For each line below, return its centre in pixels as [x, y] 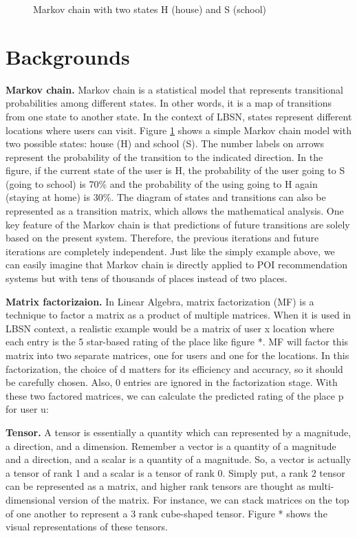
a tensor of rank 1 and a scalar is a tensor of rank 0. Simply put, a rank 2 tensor [175, 472]
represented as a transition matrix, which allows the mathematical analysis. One [175, 211]
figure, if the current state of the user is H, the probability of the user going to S [175, 170]
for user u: [27, 409]
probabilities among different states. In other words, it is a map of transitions [169, 103]
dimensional [31, 499]
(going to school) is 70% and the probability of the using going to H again [162, 183]
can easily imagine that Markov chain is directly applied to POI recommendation [177, 265]
